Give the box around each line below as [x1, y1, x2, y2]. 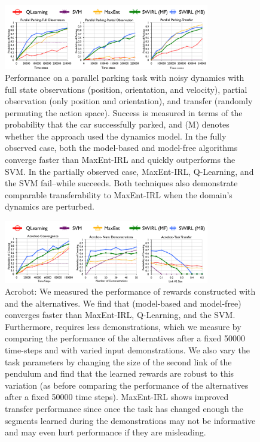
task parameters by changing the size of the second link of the [5, 355, 232, 368]
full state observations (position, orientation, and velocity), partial [5, 83, 247, 95]
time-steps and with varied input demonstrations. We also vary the [5, 343, 250, 356]
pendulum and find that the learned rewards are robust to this [5, 367, 234, 380]
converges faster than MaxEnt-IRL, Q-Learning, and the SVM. [5, 308, 235, 321]
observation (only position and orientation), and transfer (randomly [5, 95, 253, 107]
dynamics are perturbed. [5, 200, 94, 213]
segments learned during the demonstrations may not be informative [5, 414, 256, 426]
